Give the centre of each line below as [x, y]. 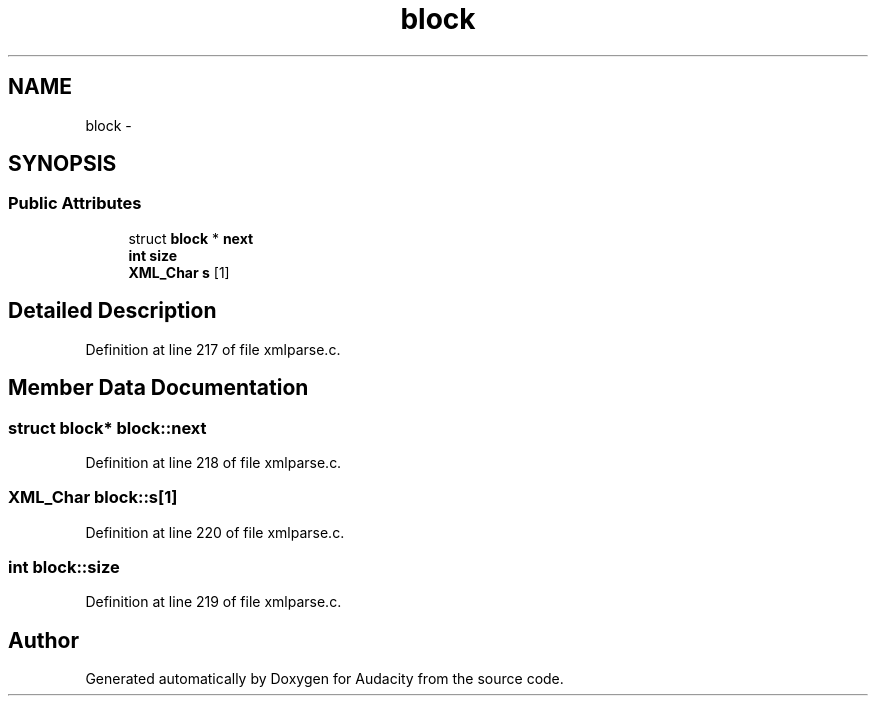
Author [43, 640]
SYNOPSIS [62, 164]
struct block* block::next [107, 427]
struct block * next [191, 238]
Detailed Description [112, 311]
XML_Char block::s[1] [93, 497]
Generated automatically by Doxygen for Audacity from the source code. [324, 679]
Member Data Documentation [158, 388]
